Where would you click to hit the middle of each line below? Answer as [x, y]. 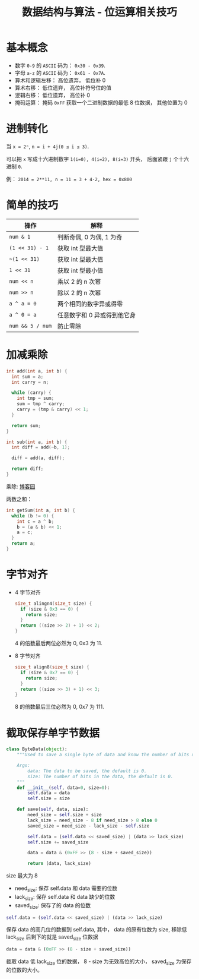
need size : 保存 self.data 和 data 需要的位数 [66, 889]
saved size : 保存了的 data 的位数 [53, 906]
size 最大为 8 [22, 876]
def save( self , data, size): [53, 809]
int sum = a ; [28, 377]
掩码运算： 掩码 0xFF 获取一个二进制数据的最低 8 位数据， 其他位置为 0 [101, 102]
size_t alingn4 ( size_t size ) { [53, 604]
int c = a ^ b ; [36, 521]
